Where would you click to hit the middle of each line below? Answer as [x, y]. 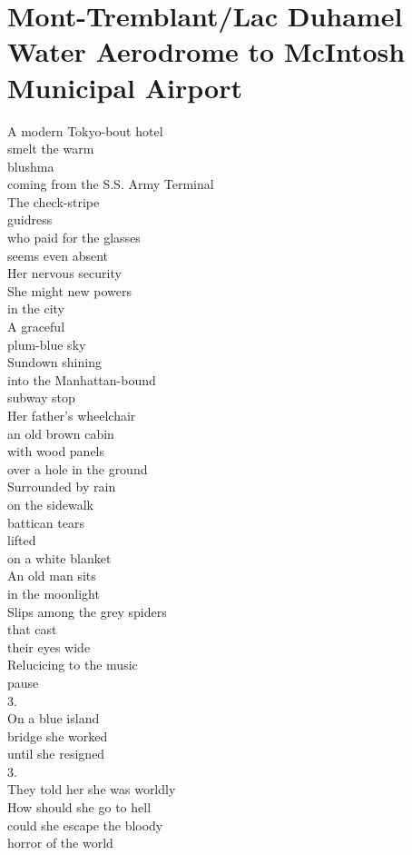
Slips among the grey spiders [87, 611]
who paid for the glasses [74, 238]
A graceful [36, 327]
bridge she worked [58, 736]
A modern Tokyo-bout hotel [85, 130]
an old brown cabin [61, 433]
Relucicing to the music [73, 665]
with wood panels [56, 451]
